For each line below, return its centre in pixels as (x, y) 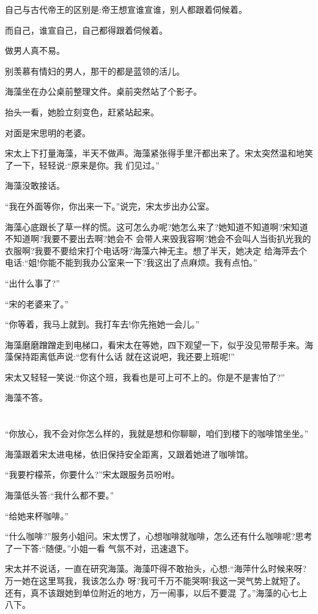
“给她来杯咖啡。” (37, 515)
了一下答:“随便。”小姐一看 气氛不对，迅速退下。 (99, 548)
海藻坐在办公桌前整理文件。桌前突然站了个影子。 (103, 91)
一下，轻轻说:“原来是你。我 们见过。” (86, 165)
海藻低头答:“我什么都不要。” (60, 495)
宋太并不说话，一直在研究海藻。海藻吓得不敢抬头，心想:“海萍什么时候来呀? (156, 568)
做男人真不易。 (35, 50)
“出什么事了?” (32, 283)
